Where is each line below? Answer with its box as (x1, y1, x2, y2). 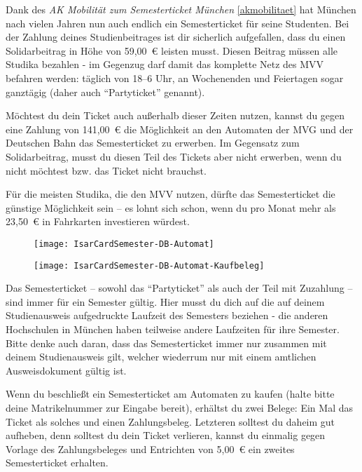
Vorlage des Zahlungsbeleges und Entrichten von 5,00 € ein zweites (6, 441, 295, 456)
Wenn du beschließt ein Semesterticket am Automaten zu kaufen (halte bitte (6, 386, 335, 401)
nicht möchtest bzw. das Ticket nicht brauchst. (6, 163, 207, 177)
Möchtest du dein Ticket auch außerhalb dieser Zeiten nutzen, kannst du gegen (6, 108, 345, 123)
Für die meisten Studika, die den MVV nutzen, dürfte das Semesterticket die (6, 187, 335, 201)
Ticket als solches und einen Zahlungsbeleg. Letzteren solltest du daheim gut (6, 414, 335, 429)
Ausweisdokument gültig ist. (6, 363, 127, 377)
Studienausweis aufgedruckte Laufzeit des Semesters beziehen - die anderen (6, 308, 328, 323)
